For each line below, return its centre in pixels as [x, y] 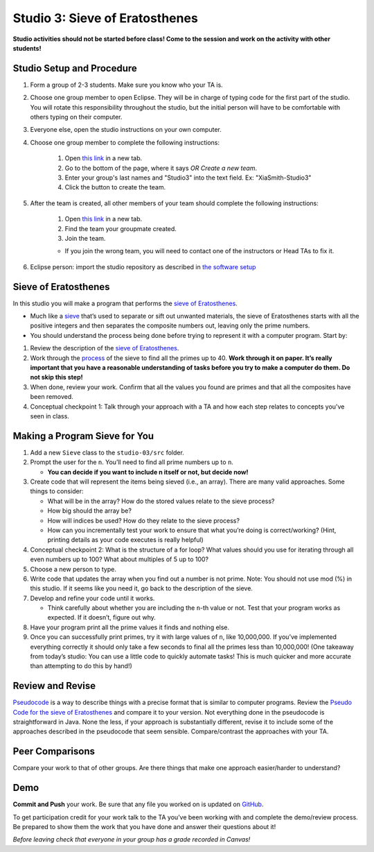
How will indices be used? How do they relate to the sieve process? [144, 520]
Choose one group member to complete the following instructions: [125, 142]
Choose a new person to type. [73, 569]
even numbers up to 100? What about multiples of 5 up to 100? [119, 559]
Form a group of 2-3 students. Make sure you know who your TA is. [126, 85]
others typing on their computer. [76, 117]
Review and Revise [54, 686]
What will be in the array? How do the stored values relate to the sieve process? [161, 501]
